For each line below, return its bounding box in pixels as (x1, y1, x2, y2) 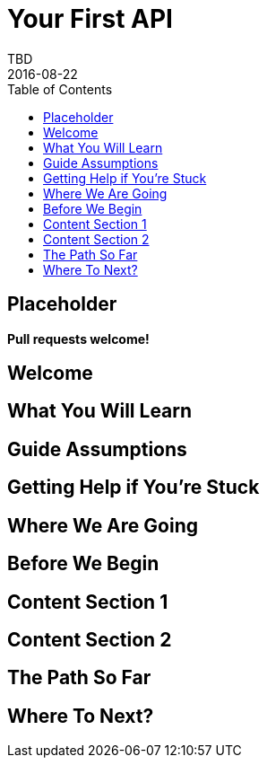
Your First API (7, 4, 173, 34)
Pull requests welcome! (7, 330, 150, 347)
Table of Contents (7, 81, 113, 97)
